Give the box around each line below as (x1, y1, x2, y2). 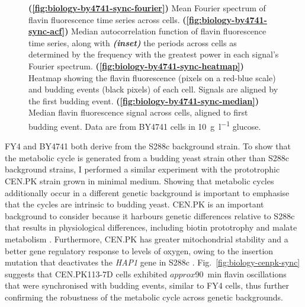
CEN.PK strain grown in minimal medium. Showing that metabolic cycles (5, 174, 274, 187)
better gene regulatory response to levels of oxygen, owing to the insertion (5, 244, 274, 257)
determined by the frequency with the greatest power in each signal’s (28, 48, 279, 60)
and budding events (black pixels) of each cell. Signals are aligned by (28, 83, 278, 95)
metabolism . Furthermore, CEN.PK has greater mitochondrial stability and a (5, 232, 288, 245)
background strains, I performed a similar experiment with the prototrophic (5, 163, 280, 175)
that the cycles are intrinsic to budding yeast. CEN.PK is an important (5, 198, 264, 210)
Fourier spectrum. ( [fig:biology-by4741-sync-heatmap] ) (28, 59, 244, 72)
